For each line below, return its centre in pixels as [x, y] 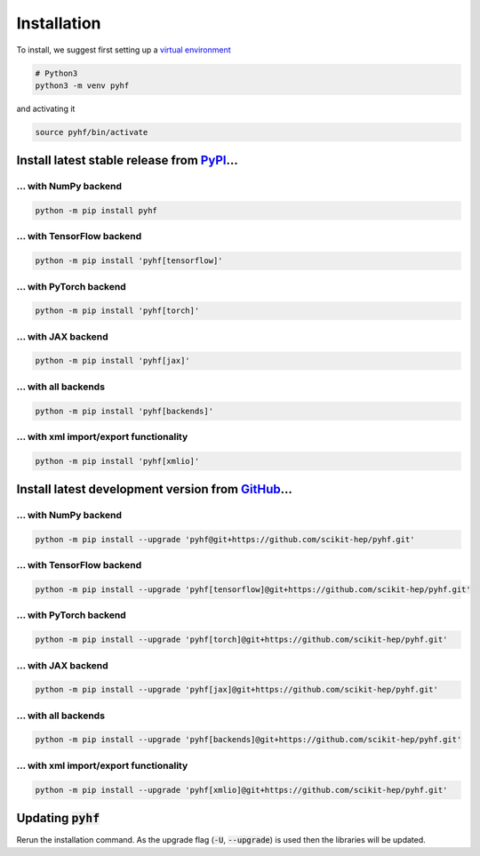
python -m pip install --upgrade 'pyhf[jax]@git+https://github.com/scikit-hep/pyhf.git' [237, 690]
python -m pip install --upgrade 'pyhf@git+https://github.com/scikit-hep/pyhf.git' [225, 539]
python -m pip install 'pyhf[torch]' [117, 311]
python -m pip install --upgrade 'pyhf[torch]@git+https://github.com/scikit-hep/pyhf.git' [241, 640]
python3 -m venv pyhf [82, 85]
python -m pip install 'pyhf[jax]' [112, 361]
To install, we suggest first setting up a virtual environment [124, 50]
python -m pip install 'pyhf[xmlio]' [117, 461]
